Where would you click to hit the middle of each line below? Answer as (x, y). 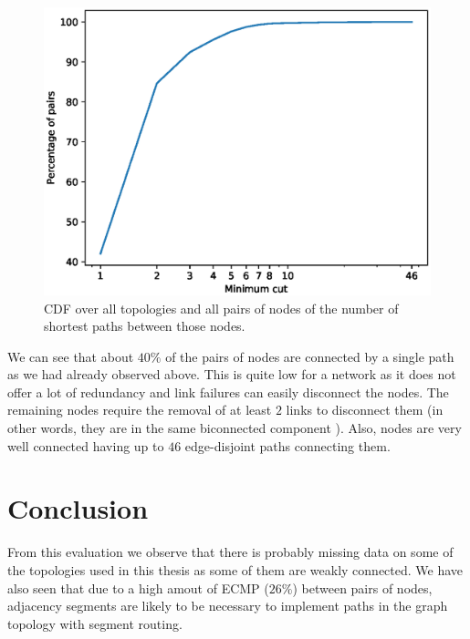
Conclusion (78, 508)
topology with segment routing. (95, 623)
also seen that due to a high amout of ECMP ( (138, 587)
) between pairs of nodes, (362, 587)
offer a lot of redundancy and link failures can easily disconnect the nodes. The (228, 392)
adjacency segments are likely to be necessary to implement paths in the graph (228, 606)
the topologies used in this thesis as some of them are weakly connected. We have (235, 569)
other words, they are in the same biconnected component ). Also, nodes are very (235, 428)
